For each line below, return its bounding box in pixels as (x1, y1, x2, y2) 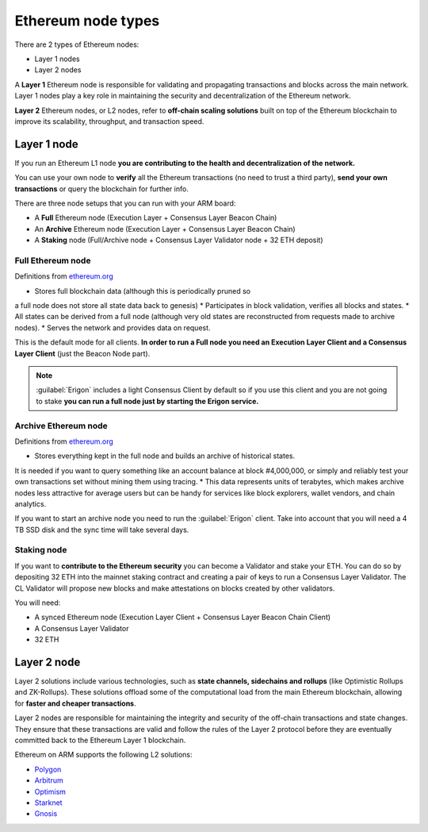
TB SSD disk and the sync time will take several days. (14, 525, 189, 534)
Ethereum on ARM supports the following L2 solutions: (14, 750, 193, 760)
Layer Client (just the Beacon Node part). (14, 349, 151, 358)
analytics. (14, 499, 47, 508)
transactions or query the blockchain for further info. (14, 183, 189, 194)
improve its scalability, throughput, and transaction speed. (14, 116, 204, 126)
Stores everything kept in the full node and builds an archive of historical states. (34, 451, 296, 460)
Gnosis (34, 809, 58, 819)
